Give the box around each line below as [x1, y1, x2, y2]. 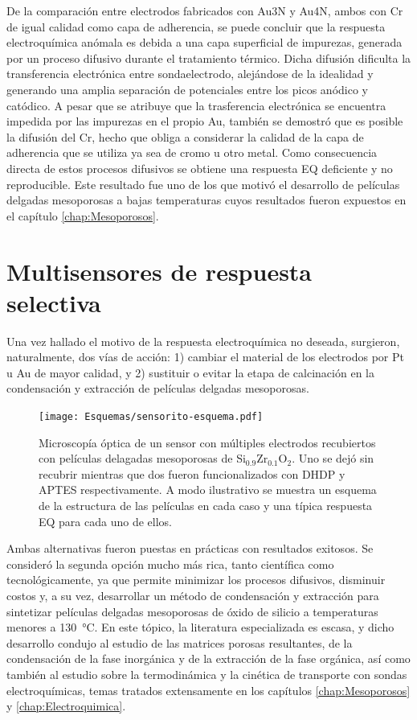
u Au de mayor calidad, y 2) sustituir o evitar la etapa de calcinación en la [6, 364, 374, 381]
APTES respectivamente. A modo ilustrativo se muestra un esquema [39, 481, 377, 498]
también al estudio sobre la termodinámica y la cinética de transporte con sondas [6, 665, 407, 682]
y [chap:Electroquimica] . [6, 697, 126, 714]
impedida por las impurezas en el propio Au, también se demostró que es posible [6, 113, 403, 130]
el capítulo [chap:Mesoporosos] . [6, 207, 159, 224]
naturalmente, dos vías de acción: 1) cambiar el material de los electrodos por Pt [6, 348, 404, 365]
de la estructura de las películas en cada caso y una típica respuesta [39, 497, 373, 514]
